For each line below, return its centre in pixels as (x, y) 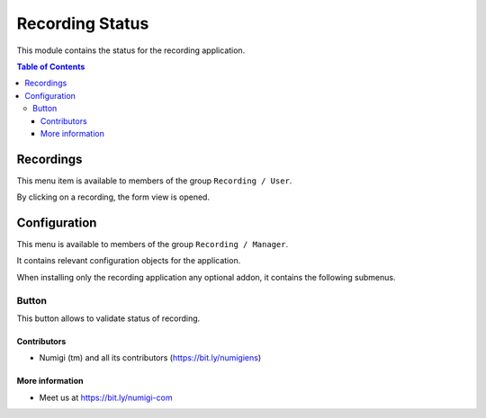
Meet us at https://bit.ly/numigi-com (106, 397)
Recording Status (83, 23)
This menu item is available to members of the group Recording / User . (154, 181)
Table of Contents (51, 67)
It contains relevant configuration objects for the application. (129, 261)
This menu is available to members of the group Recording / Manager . (152, 245)
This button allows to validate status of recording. (108, 318)
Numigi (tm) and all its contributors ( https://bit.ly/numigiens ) (150, 358)
